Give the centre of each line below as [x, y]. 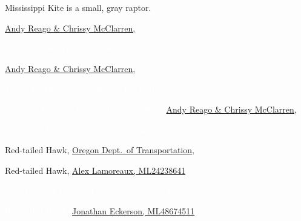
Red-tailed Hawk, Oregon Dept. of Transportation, [100, 150]
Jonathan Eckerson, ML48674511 [134, 210]
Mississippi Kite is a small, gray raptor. [78, 7]
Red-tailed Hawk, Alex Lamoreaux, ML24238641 [95, 170]
